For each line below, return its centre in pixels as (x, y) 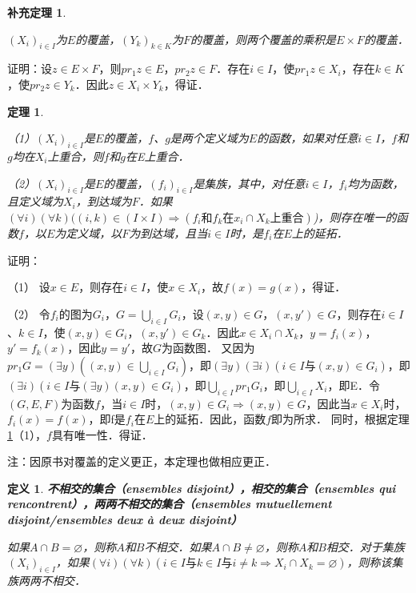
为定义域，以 (88, 232)
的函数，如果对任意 (308, 138)
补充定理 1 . (37, 12)
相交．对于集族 (365, 546)
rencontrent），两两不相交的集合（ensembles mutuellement (170, 504)
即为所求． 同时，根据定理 (340, 419)
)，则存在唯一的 (355, 216)
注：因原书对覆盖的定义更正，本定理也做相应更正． (142, 461)
